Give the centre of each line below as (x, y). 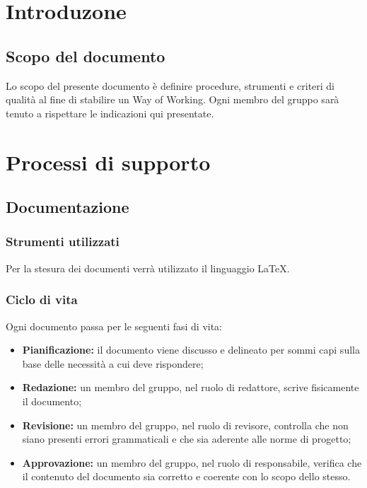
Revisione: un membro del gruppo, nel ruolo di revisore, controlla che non (185, 425)
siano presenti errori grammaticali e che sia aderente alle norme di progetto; (187, 439)
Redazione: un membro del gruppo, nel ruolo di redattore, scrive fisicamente (191, 387)
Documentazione (68, 207)
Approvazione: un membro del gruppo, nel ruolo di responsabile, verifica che (192, 462)
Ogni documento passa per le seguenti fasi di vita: (114, 326)
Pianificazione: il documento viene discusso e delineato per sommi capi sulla (191, 350)
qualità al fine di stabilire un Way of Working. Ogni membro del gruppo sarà (173, 99)
